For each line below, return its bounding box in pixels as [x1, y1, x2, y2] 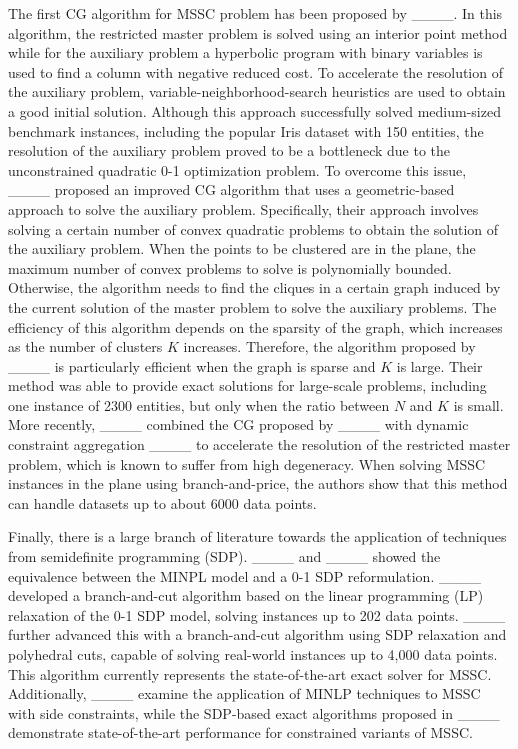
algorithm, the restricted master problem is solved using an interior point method [8, 22, 508, 43]
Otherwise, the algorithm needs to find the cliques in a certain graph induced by [8, 277, 501, 298]
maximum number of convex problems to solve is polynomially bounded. [8, 257, 452, 278]
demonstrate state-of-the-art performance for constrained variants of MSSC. [8, 722, 473, 743]
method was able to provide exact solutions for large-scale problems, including [8, 375, 487, 396]
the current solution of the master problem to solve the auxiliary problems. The [8, 296, 497, 317]
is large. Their [396, 355, 483, 376]
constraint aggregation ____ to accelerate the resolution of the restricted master [8, 434, 511, 455]
